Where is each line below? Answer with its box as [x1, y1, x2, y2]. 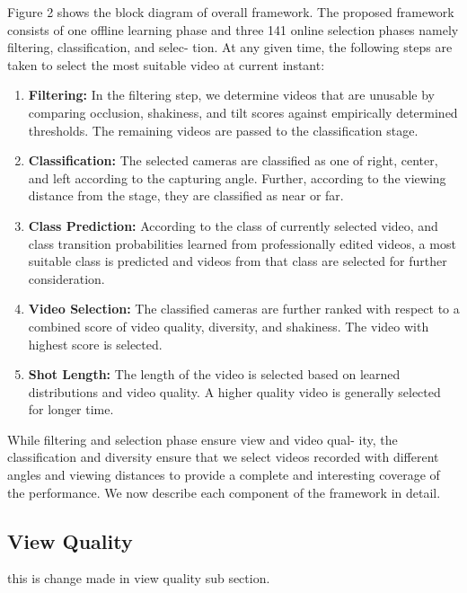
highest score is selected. [28, 334, 163, 353]
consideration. [28, 269, 105, 288]
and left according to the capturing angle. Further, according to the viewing [28, 168, 446, 187]
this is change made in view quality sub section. [7, 569, 270, 588]
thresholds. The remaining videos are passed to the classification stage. [28, 120, 419, 139]
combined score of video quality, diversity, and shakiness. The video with [28, 316, 429, 335]
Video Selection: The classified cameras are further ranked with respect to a [28, 299, 460, 318]
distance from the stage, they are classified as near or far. [28, 186, 344, 205]
